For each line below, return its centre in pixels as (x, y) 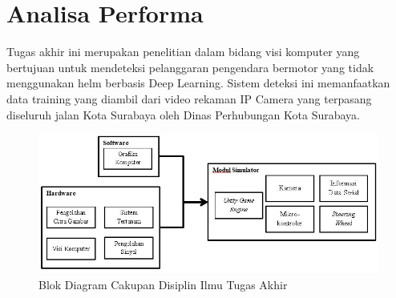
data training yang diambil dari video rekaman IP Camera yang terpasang (189, 98)
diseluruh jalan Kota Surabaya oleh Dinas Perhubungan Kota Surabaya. (184, 114)
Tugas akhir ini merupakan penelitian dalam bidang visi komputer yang (183, 52)
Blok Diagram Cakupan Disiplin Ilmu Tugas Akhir (163, 284)
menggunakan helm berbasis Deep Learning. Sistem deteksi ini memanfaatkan (198, 83)
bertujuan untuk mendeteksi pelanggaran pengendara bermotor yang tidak (190, 67)
